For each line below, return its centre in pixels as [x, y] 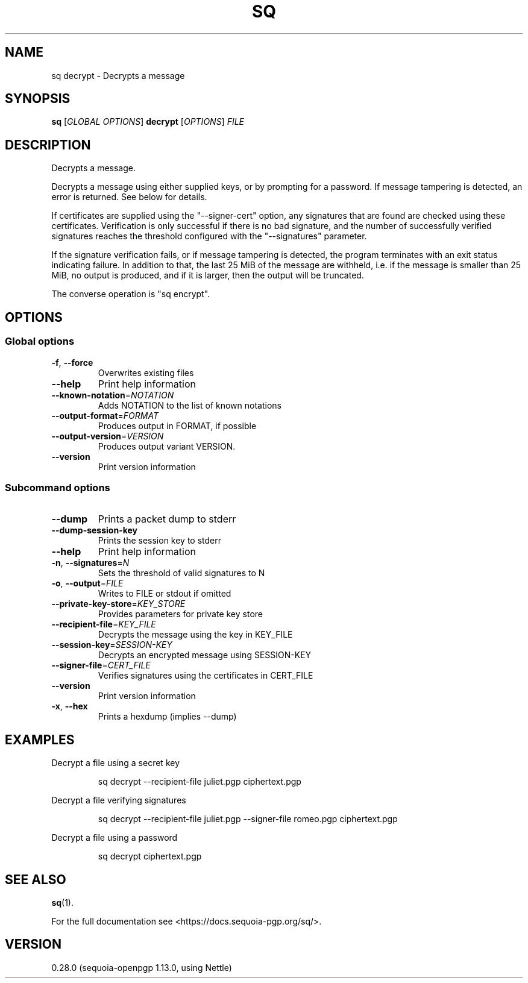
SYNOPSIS [38, 99]
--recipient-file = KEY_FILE [104, 624]
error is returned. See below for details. [129, 197]
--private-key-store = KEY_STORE [118, 604]
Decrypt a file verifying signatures [119, 800]
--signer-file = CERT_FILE [101, 665]
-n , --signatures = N [90, 563]
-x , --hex [70, 706]
